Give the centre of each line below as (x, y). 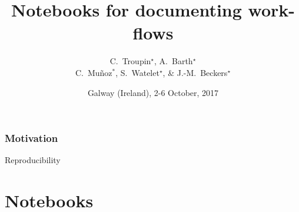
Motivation (31, 138)
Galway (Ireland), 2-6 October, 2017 (153, 92)
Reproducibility (33, 160)
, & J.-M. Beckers (195, 72)
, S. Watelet (137, 72)
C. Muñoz (94, 72)
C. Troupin (130, 61)
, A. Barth (174, 61)
